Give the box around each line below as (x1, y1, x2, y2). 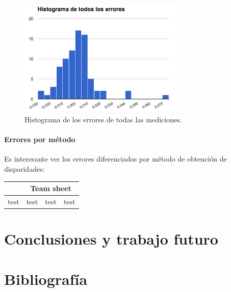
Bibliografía (4, 268, 88, 289)
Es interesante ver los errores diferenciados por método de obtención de (4, 153, 227, 164)
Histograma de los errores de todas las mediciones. (24, 114, 182, 124)
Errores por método (4, 134, 75, 145)
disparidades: (4, 163, 45, 174)
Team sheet (30, 183, 71, 194)
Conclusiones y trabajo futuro (4, 228, 218, 249)
